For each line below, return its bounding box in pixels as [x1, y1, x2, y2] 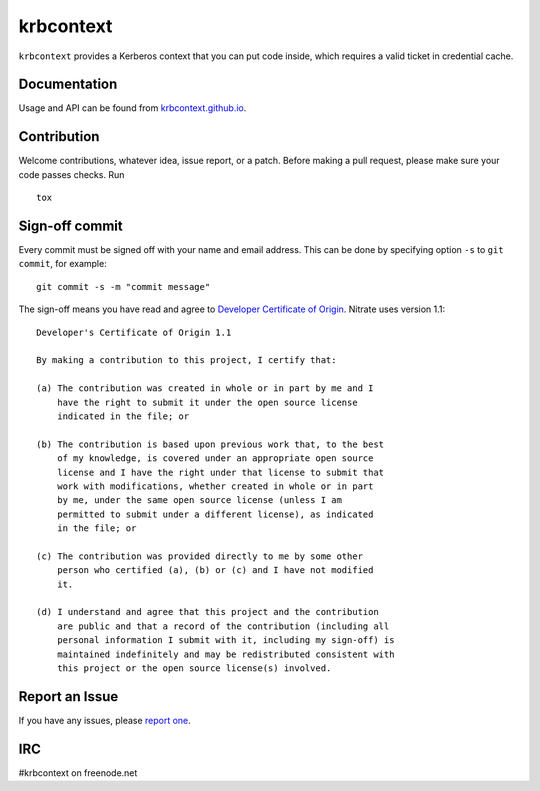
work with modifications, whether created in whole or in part [56, 480, 374, 492]
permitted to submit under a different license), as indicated [56, 508, 374, 520]
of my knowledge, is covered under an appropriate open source [56, 453, 374, 464]
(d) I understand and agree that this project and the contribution [36, 606, 379, 618]
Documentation [18, 76, 118, 93]
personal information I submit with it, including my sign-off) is [56, 635, 395, 646]
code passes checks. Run [18, 168, 125, 180]
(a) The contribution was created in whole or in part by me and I [36, 383, 374, 394]
